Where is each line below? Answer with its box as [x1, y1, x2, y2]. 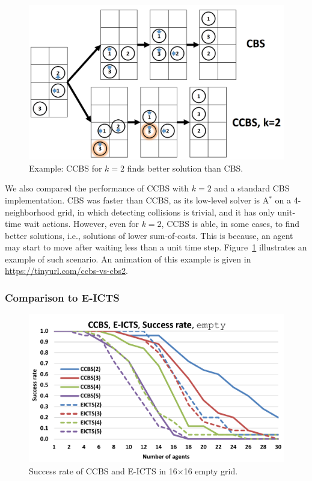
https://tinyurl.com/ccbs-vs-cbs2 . [5, 264, 128, 277]
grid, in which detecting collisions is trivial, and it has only [57, 205, 275, 218]
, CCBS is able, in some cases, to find [161, 217, 300, 230]
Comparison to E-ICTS [5, 290, 120, 305]
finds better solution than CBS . [127, 161, 243, 174]
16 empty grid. [183, 464, 238, 477]
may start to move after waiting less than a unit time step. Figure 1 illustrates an [5, 241, 307, 253]
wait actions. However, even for [23, 217, 139, 230]
